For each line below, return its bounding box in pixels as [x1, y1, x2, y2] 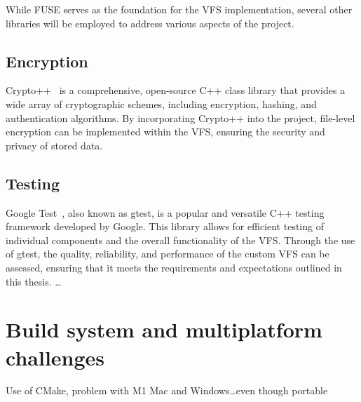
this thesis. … [6, 274, 62, 288]
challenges [6, 342, 105, 371]
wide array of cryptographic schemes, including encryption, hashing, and [6, 96, 317, 111]
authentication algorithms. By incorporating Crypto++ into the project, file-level [6, 110, 355, 125]
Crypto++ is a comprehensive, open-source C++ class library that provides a [6, 83, 346, 98]
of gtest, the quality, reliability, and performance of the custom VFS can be [6, 246, 329, 261]
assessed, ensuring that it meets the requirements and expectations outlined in [6, 260, 342, 274]
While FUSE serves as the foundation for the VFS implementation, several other [6, 2, 353, 16]
